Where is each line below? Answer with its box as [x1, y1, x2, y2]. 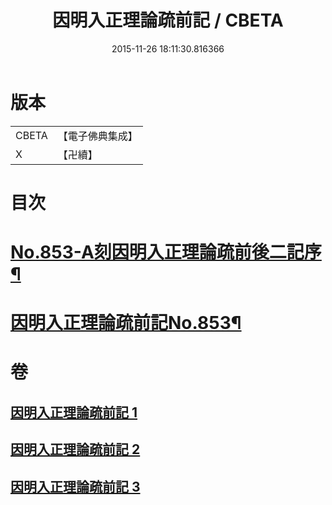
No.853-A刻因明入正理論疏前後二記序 [10, 241, 322, 264]
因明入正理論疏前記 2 [10, 441, 141, 458]
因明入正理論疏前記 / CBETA [52, 9, 284, 32]
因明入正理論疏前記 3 [10, 478, 141, 495]
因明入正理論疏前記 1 [10, 404, 138, 421]
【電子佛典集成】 [57, 129, 138, 143]
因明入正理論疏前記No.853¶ [10, 312, 242, 335]
